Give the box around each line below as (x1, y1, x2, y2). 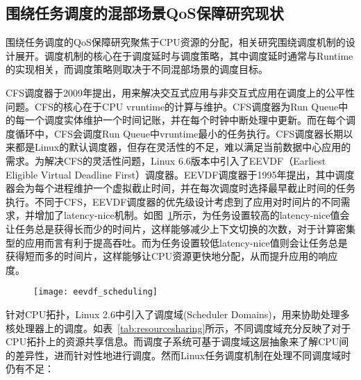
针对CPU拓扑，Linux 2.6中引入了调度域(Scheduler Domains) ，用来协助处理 (6, 306, 340, 321)
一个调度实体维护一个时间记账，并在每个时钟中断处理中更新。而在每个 (24, 113, 346, 127)
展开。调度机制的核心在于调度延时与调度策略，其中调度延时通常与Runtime (15, 48, 353, 63)
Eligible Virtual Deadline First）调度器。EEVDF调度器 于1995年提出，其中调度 (6, 167, 355, 181)
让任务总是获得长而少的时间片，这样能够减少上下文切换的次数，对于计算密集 (6, 221, 355, 236)
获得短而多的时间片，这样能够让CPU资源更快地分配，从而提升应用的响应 (6, 249, 338, 263)
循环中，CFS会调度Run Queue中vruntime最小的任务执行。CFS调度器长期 (15, 126, 344, 140)
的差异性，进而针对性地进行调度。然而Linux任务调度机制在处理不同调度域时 (6, 347, 351, 362)
